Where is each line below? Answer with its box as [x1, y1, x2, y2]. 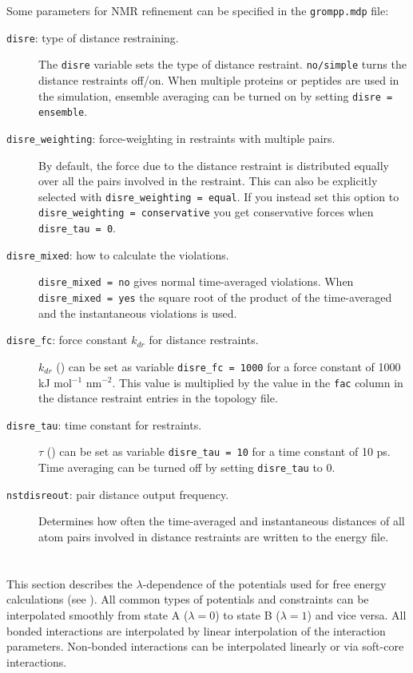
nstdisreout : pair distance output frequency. [6, 485, 229, 502]
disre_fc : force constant [6, 331, 128, 348]
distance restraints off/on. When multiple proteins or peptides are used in [38, 71, 399, 88]
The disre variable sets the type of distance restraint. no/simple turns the [38, 56, 407, 73]
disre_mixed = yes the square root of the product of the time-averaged [38, 289, 392, 305]
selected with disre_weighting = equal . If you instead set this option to [38, 188, 399, 204]
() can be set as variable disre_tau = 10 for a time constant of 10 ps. [46, 443, 391, 460]
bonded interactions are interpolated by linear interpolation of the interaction [6, 622, 386, 639]
